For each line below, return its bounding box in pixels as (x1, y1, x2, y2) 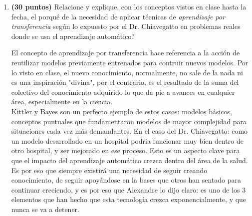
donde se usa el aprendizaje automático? (11, 30, 135, 41)
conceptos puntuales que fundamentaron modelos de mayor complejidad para (11, 116, 247, 126)
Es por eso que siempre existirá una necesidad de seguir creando (11, 165, 208, 175)
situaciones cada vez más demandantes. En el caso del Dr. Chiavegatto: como (11, 126, 248, 136)
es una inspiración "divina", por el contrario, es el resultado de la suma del (11, 77, 239, 87)
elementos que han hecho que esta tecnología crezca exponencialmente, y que (11, 194, 247, 205)
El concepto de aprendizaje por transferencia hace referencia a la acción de (11, 47, 240, 58)
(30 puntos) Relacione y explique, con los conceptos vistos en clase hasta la (11, 1, 247, 11)
